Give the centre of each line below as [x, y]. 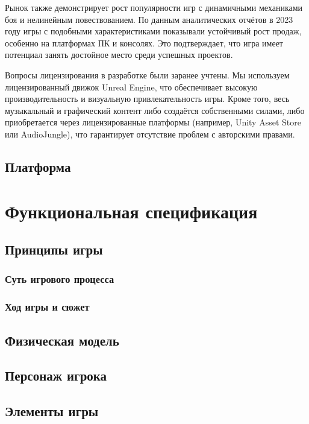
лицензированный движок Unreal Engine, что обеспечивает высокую [131, 87]
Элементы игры [52, 411]
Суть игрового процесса [60, 279]
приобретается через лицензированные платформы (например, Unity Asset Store [153, 122]
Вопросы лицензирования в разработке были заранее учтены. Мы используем [147, 74]
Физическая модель [62, 340]
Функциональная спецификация [131, 211]
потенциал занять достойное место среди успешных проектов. [119, 55]
